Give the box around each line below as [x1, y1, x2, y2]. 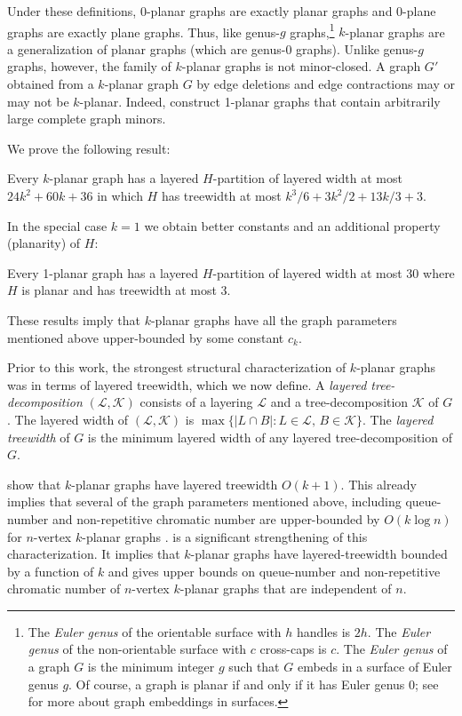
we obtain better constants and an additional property [144, 216, 441, 235]
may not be [7, 91, 69, 110]
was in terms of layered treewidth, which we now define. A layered [7, 375, 367, 394]
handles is [297, 622, 351, 640]
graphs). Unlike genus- [296, 39, 418, 58]
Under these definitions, [7, 2, 137, 20]
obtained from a [7, 75, 94, 93]
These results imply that [7, 310, 140, 329]
